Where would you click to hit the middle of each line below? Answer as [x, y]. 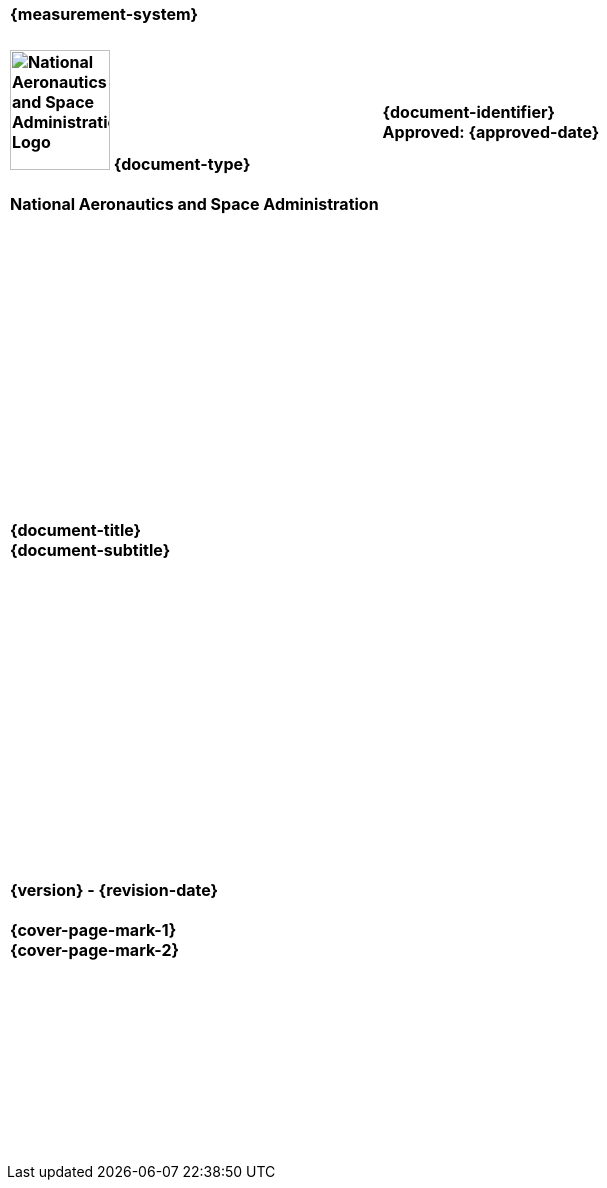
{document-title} [76, 530]
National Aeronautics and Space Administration [194, 204]
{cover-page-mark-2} [94, 950]
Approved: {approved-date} [491, 132]
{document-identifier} [468, 112]
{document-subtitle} [90, 550]
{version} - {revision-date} [114, 890]
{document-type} [182, 164]
